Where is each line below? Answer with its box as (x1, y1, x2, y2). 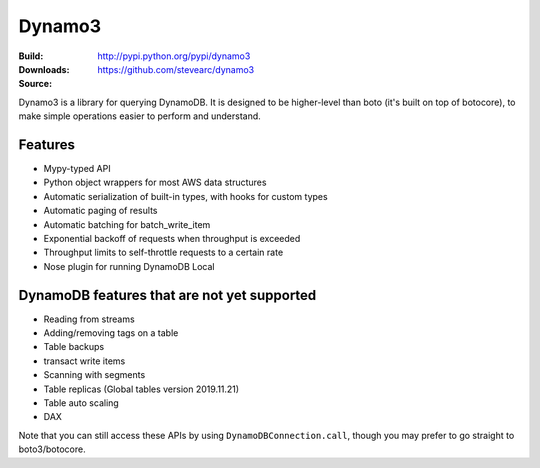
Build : (18, 50, 44, 62)
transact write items (43, 355, 126, 367)
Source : (18, 78, 53, 90)
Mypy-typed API (43, 163, 111, 175)
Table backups (43, 341, 105, 353)
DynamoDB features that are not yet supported (18, 286, 317, 304)
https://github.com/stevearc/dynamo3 (97, 63, 255, 75)
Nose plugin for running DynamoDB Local (43, 260, 215, 272)
